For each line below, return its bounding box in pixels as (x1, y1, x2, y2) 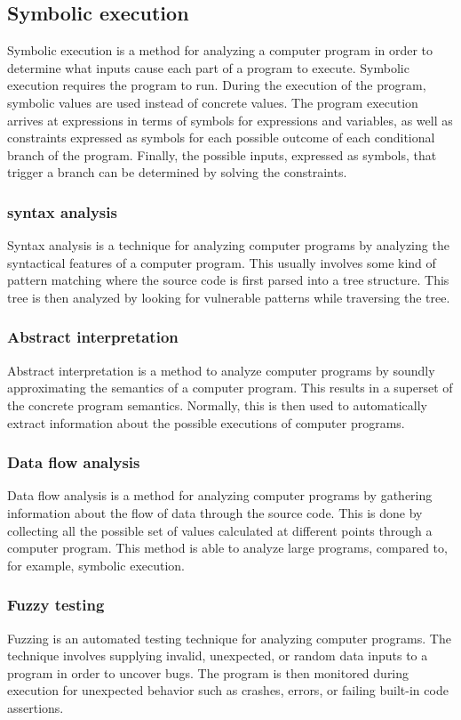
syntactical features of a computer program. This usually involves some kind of (7, 253, 436, 271)
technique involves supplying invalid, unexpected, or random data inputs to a (7, 646, 428, 665)
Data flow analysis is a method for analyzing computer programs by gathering (7, 486, 433, 505)
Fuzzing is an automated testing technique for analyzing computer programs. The (7, 628, 451, 647)
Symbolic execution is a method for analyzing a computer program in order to (7, 41, 433, 60)
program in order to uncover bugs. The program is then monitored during (7, 663, 409, 682)
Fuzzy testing (7, 594, 105, 616)
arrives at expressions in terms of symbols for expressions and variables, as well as (7, 110, 453, 129)
